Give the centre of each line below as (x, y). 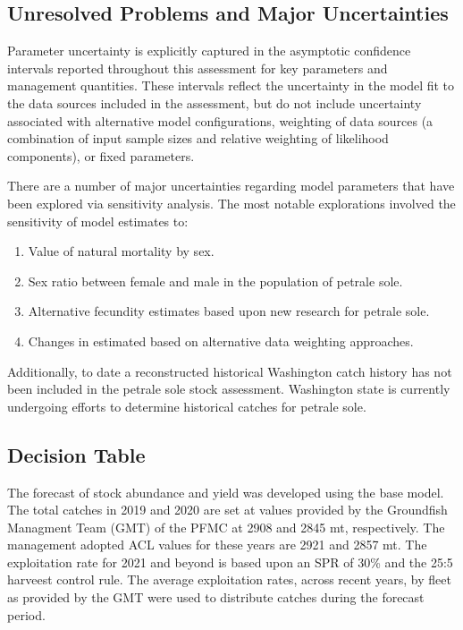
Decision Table (76, 454)
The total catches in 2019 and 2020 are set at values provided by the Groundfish (227, 510)
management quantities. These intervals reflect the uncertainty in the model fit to (231, 85)
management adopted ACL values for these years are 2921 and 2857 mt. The (217, 545)
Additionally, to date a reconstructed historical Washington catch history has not (230, 371)
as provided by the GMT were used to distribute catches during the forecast (216, 597)
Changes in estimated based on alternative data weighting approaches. (221, 341)
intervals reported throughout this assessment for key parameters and (198, 68)
